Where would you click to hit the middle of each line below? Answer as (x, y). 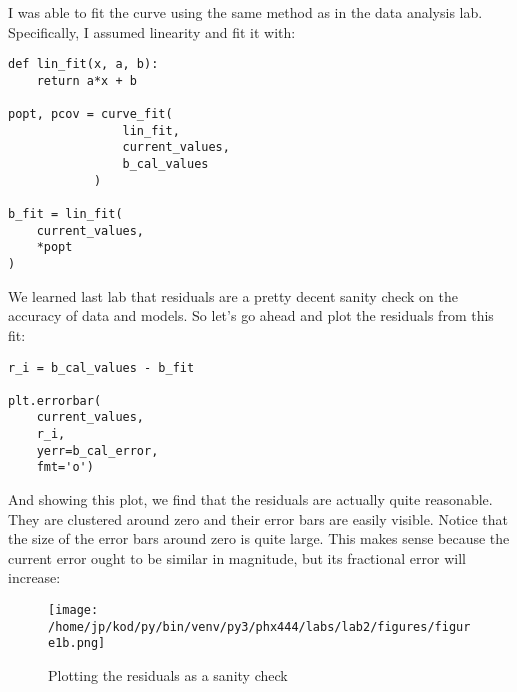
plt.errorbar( (55, 400)
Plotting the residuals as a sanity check (168, 675)
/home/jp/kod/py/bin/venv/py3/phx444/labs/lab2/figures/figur (259, 626)
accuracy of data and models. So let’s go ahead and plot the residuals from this (251, 315)
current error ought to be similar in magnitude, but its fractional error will (237, 557)
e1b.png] (77, 643)
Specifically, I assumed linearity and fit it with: (152, 31)
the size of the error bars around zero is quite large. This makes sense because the (259, 538)
